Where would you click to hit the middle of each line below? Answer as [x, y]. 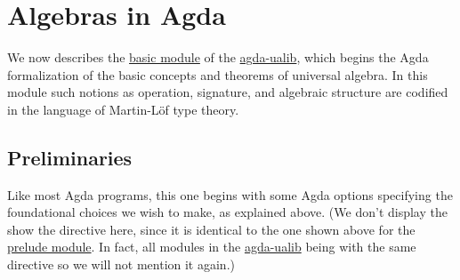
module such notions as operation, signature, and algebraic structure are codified [228, 92]
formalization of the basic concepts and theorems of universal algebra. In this [218, 74]
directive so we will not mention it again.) [121, 264]
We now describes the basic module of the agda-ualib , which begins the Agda [218, 57]
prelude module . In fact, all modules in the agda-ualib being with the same [212, 247]
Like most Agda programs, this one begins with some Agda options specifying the [230, 194]
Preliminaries [70, 157]
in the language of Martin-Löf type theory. [123, 109]
